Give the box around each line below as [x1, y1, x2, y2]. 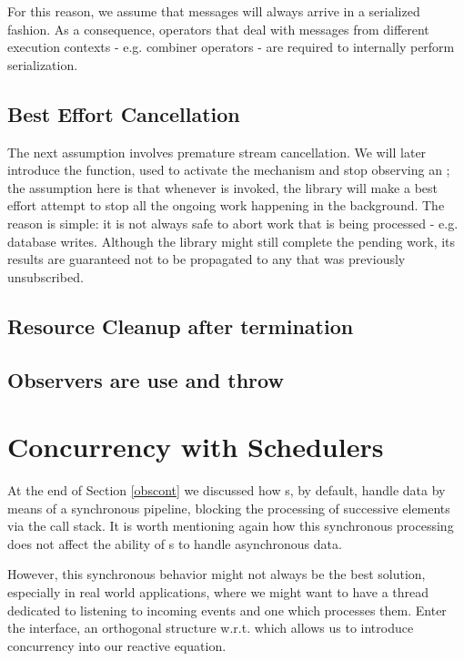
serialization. [7, 55, 78, 74]
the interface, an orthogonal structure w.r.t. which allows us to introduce [7, 618, 414, 637]
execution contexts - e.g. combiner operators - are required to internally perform [7, 37, 455, 56]
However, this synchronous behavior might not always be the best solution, [7, 564, 426, 584]
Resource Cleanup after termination [7, 311, 354, 340]
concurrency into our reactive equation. [7, 636, 227, 655]
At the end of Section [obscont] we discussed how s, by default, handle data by [7, 481, 446, 500]
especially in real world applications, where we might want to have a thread [7, 582, 429, 601]
